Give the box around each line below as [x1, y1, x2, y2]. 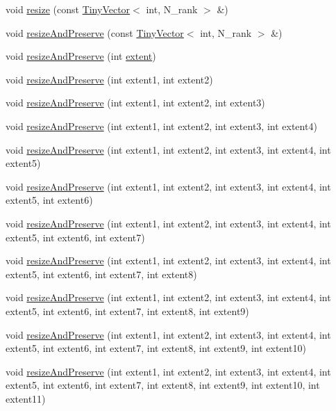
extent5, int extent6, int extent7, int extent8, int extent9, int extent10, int [6, 378, 320, 392]
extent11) [6, 391, 46, 405]
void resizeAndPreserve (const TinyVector [6, 25, 184, 40]
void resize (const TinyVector [6, 2, 131, 16]
